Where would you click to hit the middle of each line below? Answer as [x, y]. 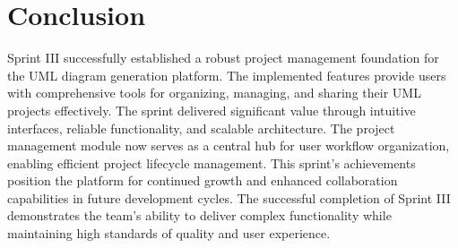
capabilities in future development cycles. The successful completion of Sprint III [229, 197]
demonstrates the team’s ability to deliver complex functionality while [199, 215]
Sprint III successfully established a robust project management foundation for [223, 58]
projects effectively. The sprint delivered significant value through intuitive [212, 110]
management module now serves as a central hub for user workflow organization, [229, 145]
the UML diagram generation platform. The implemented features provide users [227, 75]
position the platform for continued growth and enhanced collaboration [203, 180]
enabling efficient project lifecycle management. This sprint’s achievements [212, 162]
